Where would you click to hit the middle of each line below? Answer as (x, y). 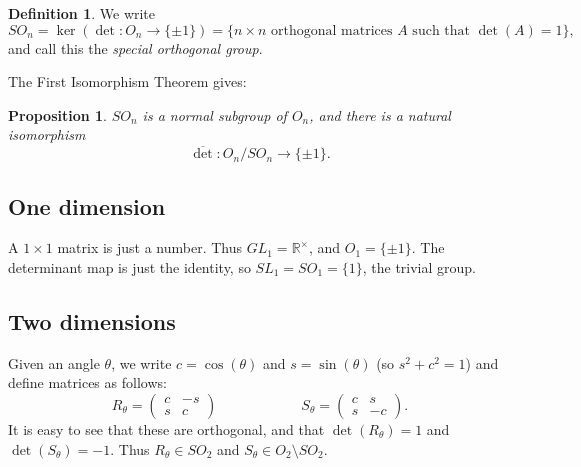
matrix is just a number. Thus (150, 247)
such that (441, 30)
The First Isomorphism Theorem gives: (127, 81)
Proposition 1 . (57, 114)
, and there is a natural (380, 114)
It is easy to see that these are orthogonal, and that (166, 428)
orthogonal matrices (332, 30)
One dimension (87, 205)
